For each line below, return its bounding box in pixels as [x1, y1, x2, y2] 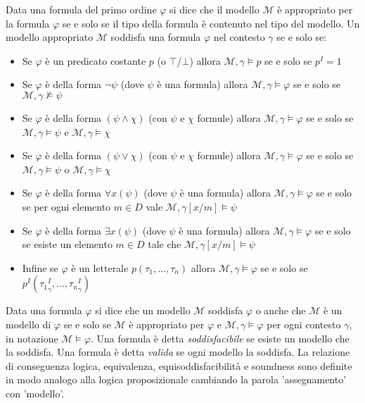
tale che [148, 237, 181, 252]
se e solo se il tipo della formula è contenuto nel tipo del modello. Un [62, 15, 360, 30]
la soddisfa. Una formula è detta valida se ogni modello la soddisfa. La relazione [6, 345, 350, 359]
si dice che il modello [169, 2, 260, 16]
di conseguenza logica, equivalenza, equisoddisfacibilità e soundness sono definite [6, 358, 352, 373]
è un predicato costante [45, 53, 146, 68]
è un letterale [71, 260, 129, 275]
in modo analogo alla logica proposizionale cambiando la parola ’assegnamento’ [6, 372, 347, 387]
